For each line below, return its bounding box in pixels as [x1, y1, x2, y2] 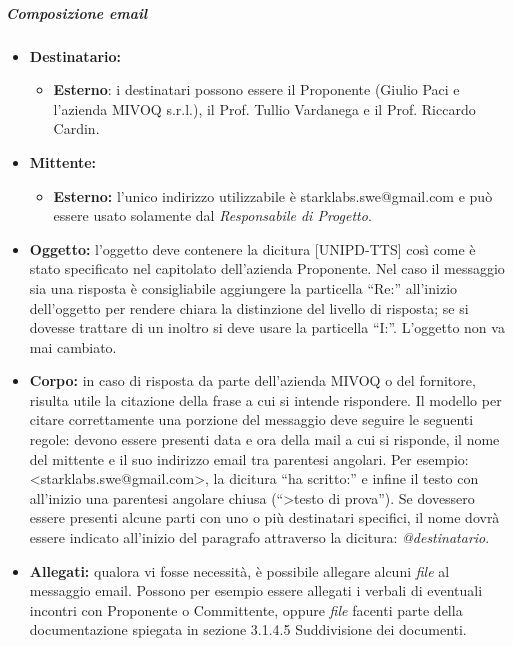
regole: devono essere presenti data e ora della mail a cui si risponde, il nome [29, 429, 500, 450]
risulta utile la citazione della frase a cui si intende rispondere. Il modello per [29, 389, 502, 410]
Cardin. [53, 118, 100, 139]
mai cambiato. [29, 336, 117, 357]
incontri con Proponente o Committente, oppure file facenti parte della [29, 599, 463, 620]
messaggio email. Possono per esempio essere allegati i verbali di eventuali [29, 580, 483, 601]
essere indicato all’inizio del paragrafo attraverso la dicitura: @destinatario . [29, 527, 490, 548]
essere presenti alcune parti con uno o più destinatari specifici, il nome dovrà [29, 507, 500, 528]
